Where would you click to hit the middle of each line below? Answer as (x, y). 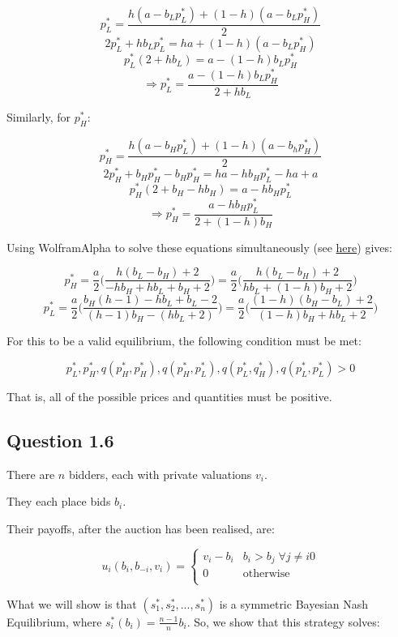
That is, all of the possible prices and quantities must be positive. (169, 397)
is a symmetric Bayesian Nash (294, 603)
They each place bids (59, 501)
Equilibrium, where (54, 621)
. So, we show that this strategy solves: (283, 621)
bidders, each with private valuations (160, 474)
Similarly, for (39, 117)
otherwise (266, 574)
